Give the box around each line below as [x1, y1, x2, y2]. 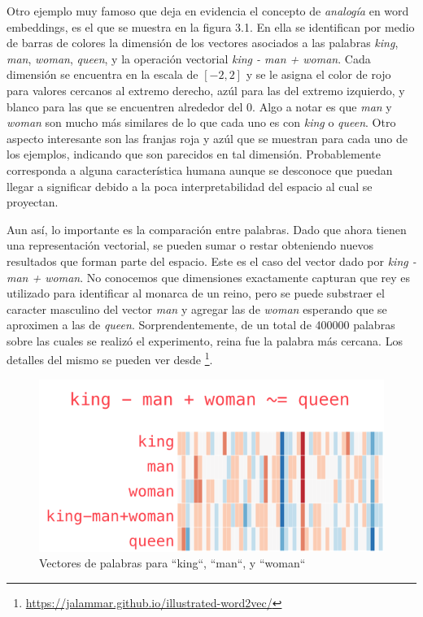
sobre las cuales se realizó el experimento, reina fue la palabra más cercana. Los [7, 332, 403, 349]
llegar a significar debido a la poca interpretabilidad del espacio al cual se [7, 177, 373, 194]
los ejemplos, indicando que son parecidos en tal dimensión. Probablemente [7, 146, 381, 163]
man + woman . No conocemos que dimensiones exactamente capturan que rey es [7, 268, 411, 285]
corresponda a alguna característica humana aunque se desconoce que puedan [7, 161, 393, 178]
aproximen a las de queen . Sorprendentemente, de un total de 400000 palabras [7, 316, 395, 333]
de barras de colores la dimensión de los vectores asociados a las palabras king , [7, 34, 399, 51]
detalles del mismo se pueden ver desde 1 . [7, 349, 213, 368]
